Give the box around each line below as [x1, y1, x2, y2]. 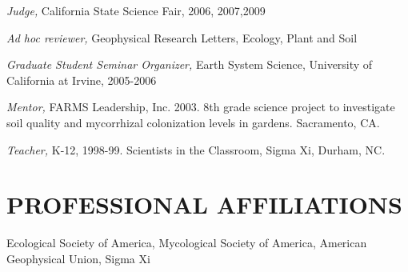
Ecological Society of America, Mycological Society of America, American [6, 234, 367, 251]
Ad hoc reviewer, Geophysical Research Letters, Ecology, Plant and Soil [6, 29, 358, 46]
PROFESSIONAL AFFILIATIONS [6, 188, 402, 221]
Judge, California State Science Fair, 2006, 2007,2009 [6, 2, 266, 18]
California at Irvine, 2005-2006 [6, 71, 157, 88]
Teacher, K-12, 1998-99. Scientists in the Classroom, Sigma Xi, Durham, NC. [6, 141, 386, 158]
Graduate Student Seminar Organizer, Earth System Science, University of [6, 56, 373, 73]
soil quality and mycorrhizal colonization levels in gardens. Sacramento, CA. [6, 114, 380, 130]
